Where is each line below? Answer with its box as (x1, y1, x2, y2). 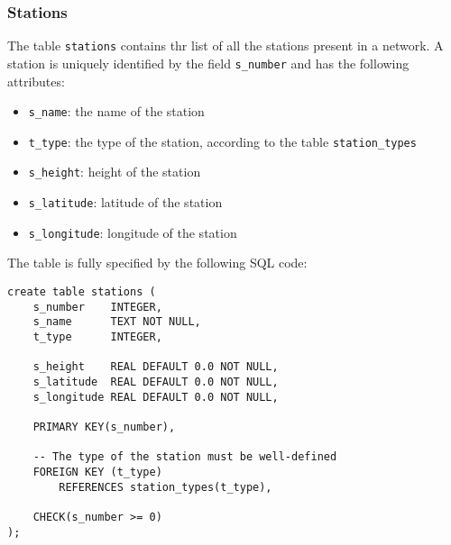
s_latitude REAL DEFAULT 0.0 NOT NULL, (32, 375, 279, 388)
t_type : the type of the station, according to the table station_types (28, 132, 417, 150)
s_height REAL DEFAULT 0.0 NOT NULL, (32, 360, 279, 374)
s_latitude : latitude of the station (28, 193, 223, 212)
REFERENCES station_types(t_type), (59, 480, 272, 494)
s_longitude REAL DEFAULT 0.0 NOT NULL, (32, 390, 279, 404)
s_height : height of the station (28, 162, 201, 181)
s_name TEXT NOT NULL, (32, 315, 201, 329)
